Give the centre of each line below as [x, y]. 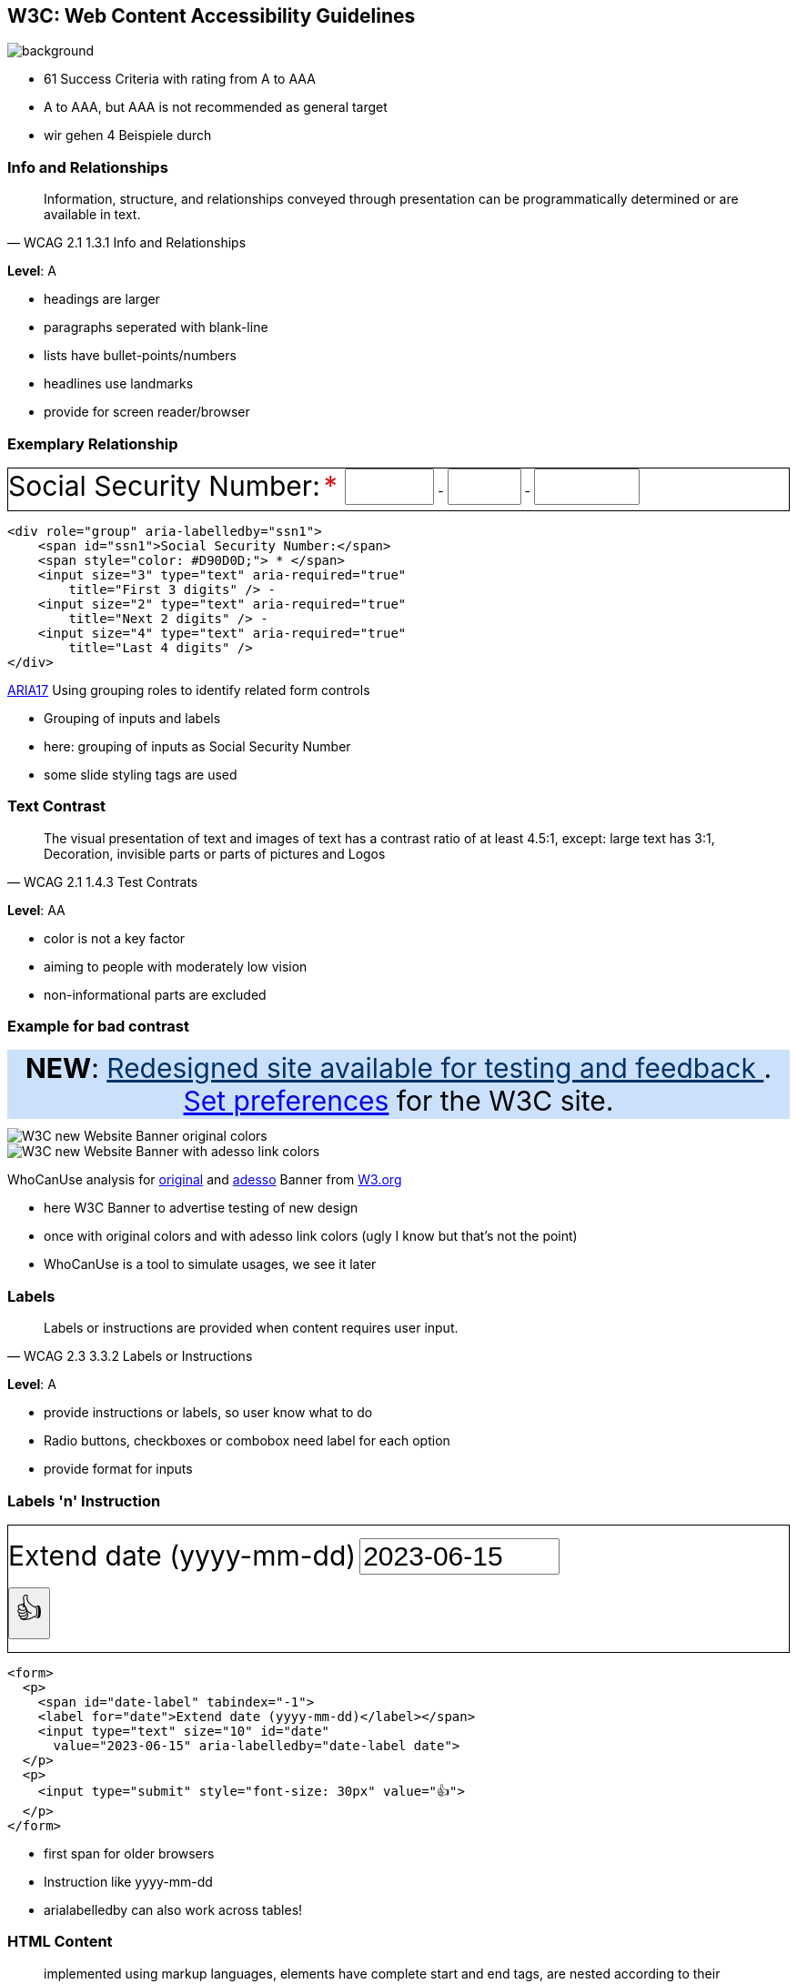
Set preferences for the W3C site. [398, 1101]
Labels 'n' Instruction [84, 1501]
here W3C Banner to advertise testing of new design [201, 1208]
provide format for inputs [118, 1469]
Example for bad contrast [98, 1027]
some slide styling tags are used [141, 774]
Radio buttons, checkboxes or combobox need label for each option [247, 1441]
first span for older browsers [129, 1853]
